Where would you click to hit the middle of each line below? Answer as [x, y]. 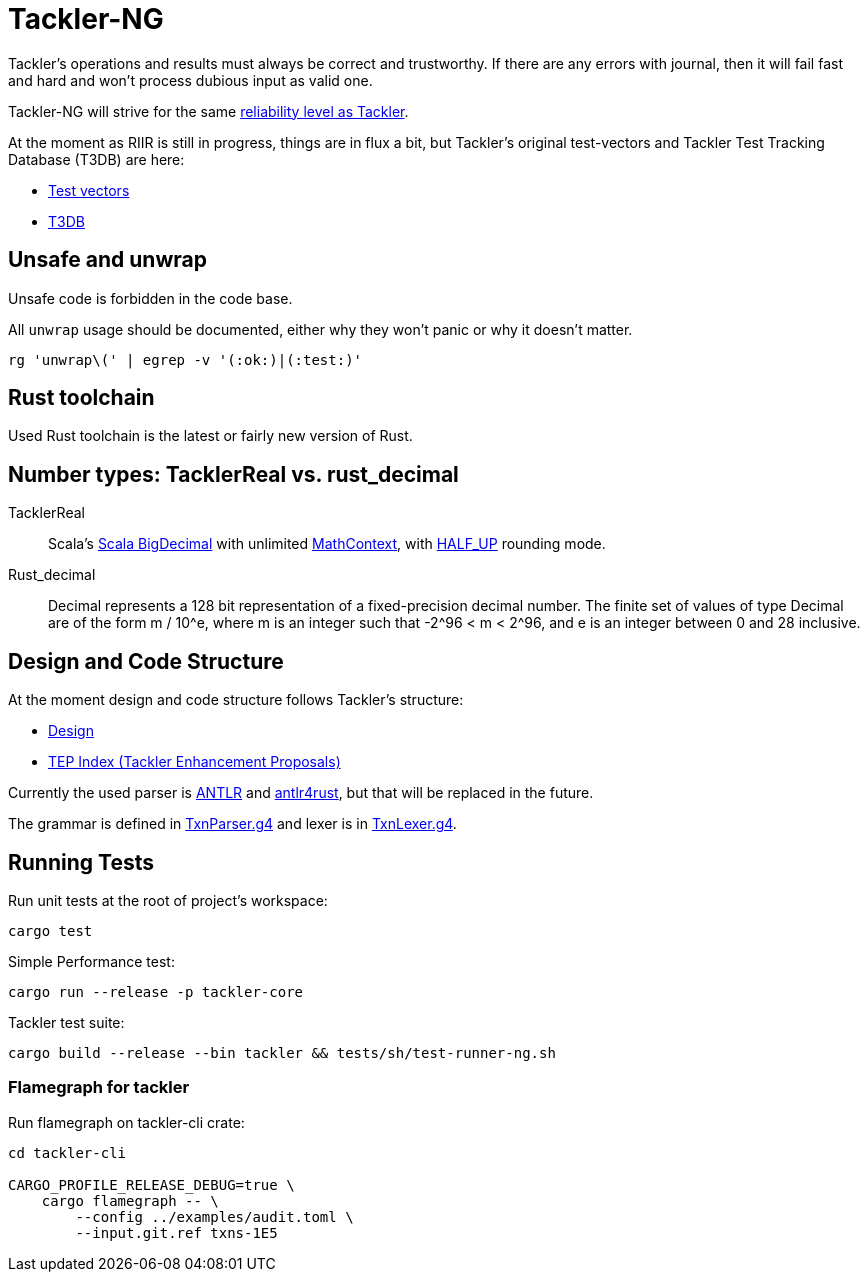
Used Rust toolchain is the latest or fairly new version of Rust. [210, 436]
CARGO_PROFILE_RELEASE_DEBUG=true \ [151, 1184]
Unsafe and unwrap [107, 260]
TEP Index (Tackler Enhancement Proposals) [194, 762]
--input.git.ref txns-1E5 [176, 1232]
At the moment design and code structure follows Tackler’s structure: [236, 700]
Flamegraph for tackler [99, 1087]
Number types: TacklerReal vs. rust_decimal [233, 474]
